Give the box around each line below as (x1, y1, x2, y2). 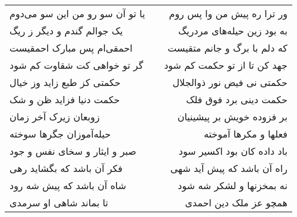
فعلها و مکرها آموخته (204, 127, 287, 141)
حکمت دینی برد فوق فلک (186, 92, 287, 106)
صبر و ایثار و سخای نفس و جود (10, 144, 137, 158)
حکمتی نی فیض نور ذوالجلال (172, 75, 287, 89)
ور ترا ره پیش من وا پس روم (169, 7, 287, 20)
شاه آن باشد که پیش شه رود (10, 178, 127, 192)
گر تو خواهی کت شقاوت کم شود (10, 58, 144, 72)
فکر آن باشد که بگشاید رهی (10, 161, 123, 175)
